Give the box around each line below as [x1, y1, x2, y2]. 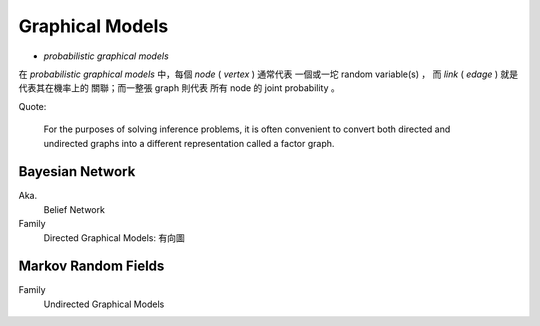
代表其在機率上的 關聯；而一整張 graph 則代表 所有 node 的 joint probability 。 [18, 82, 340, 94]
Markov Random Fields [18, 258, 165, 275]
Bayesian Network [18, 163, 136, 180]
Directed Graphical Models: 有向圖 [43, 231, 185, 244]
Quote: [18, 100, 47, 112]
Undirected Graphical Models [43, 298, 165, 310]
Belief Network [43, 203, 105, 215]
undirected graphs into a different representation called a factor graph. [43, 137, 335, 149]
